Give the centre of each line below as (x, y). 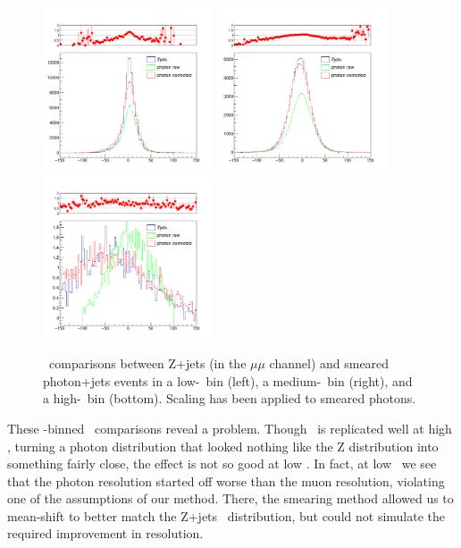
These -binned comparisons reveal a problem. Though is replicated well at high (230, 428)
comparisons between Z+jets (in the (147, 363)
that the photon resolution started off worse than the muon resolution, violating (226, 481)
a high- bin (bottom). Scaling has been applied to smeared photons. (230, 398)
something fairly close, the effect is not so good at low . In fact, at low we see (222, 464)
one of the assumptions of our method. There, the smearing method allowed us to (230, 498)
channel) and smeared (329, 363)
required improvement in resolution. (105, 533)
